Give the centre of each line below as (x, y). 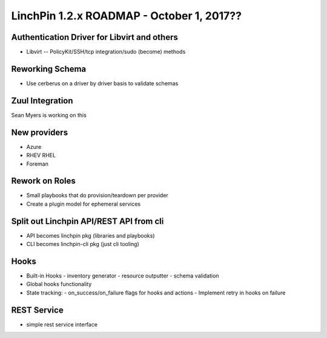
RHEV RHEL (41, 155)
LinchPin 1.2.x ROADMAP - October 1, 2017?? (127, 16)
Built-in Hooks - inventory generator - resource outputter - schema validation (123, 276)
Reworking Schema (49, 69)
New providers (40, 132)
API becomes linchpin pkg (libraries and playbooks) (91, 235)
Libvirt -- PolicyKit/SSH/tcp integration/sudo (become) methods (106, 52)
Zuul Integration (42, 101)
